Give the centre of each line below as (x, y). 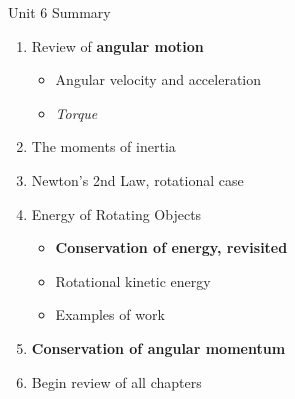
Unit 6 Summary (59, 12)
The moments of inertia (103, 146)
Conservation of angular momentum (158, 347)
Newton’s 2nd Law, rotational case (137, 179)
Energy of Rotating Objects (116, 213)
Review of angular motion (117, 45)
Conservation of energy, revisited (171, 247)
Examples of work (110, 314)
